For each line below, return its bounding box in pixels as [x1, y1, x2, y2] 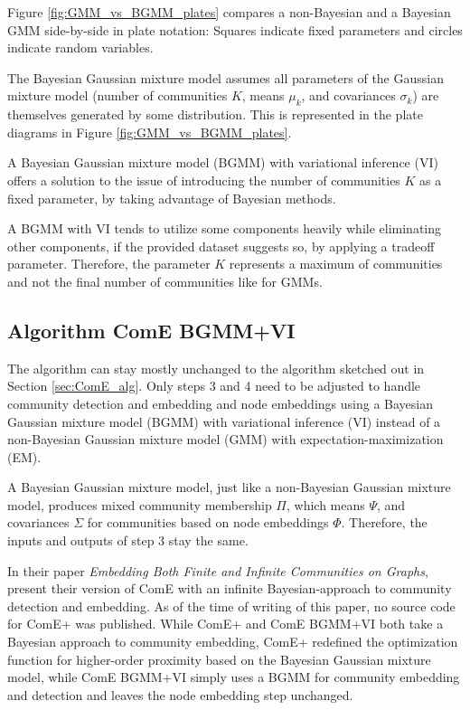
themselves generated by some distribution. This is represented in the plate [7, 105, 423, 124]
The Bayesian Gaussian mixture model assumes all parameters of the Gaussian [7, 68, 444, 87]
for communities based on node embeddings [87, 513, 329, 532]
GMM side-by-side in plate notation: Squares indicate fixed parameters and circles [7, 20, 463, 39]
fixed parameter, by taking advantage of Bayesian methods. [7, 188, 336, 207]
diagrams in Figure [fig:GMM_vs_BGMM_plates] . [7, 122, 292, 141]
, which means [286, 495, 365, 514]
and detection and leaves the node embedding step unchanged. [7, 685, 353, 704]
